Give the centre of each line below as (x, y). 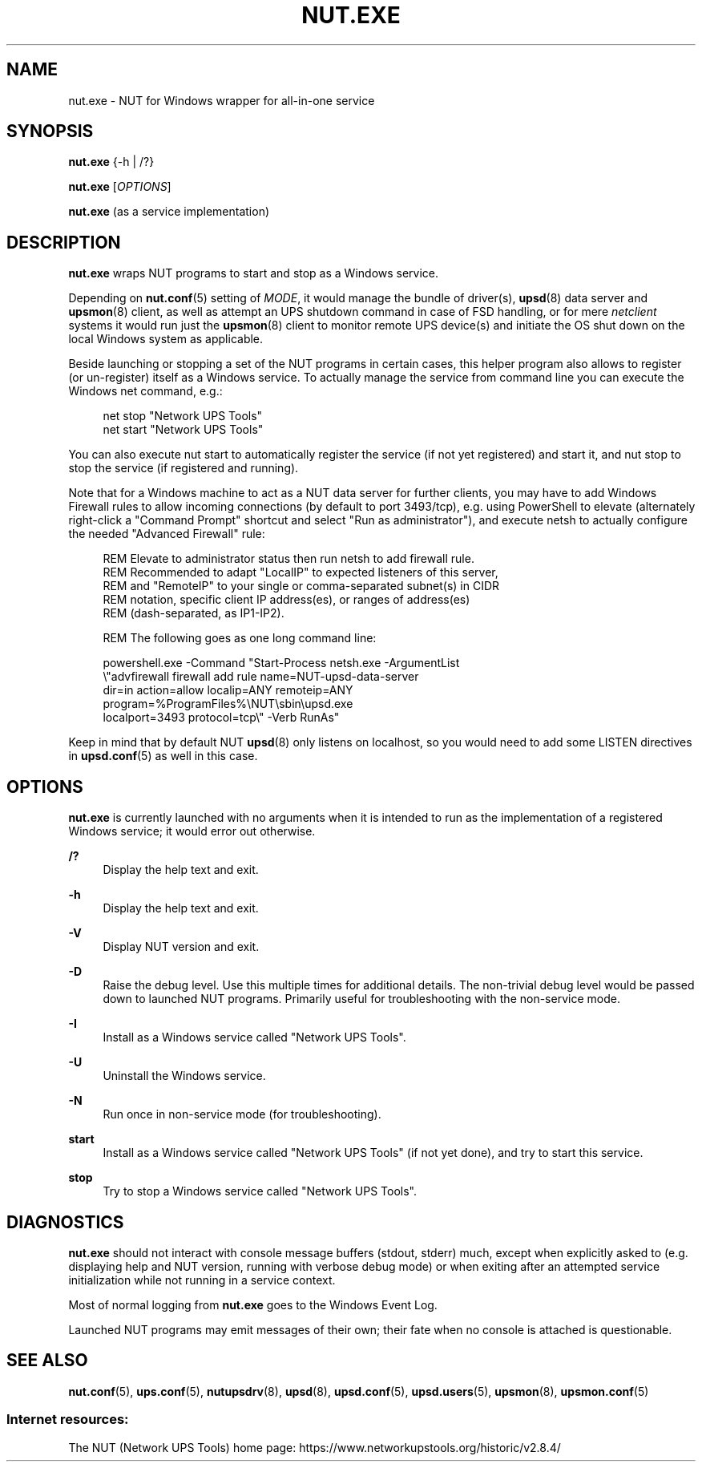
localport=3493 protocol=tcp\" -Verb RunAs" (221, 718)
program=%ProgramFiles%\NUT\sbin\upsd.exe (228, 704)
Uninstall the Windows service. (184, 1076)
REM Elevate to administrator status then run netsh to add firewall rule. (288, 559)
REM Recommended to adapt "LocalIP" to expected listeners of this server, (301, 572)
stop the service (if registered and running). (184, 468)
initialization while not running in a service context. (202, 1280)
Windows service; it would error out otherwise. (192, 831)
